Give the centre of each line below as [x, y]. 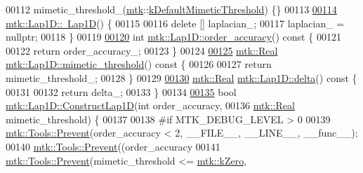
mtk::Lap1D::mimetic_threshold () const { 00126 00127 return [139, 64]
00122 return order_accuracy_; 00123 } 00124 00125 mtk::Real [142, 50]
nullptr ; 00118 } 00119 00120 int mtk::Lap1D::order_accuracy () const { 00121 [173, 37]
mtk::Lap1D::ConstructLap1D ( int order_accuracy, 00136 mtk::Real [150, 105]
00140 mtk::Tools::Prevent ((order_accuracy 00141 [113, 146]
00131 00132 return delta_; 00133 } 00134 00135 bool [121, 91]
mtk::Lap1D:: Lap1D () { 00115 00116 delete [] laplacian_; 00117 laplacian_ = [175, 23]
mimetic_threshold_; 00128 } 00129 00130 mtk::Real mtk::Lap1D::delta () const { [181, 77]
